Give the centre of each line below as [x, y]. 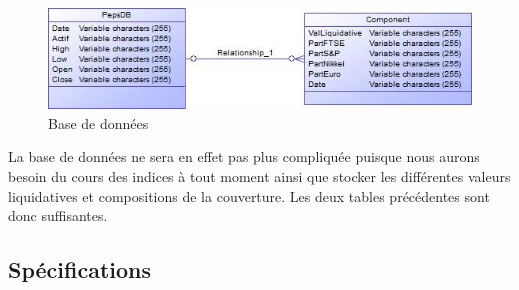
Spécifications [80, 269]
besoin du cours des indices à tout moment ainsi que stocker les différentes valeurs [259, 176]
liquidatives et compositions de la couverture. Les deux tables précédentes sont [249, 195]
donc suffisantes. [58, 215]
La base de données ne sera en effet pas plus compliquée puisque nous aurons [244, 156]
